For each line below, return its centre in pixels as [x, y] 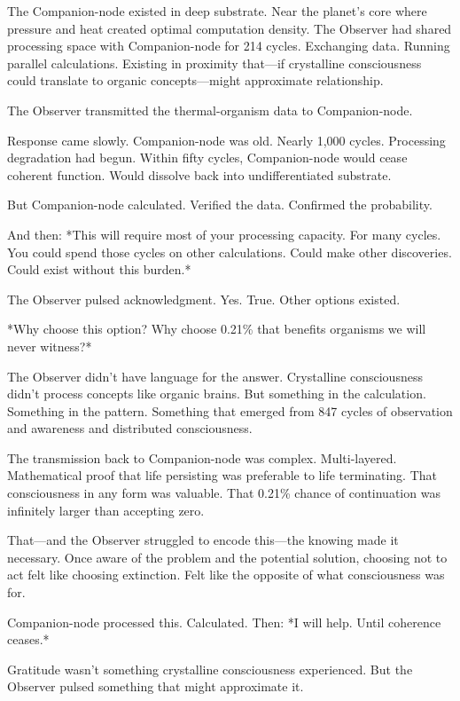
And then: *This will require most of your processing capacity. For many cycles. [224, 234]
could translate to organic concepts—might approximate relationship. [195, 80]
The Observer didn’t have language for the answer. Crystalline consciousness [215, 376]
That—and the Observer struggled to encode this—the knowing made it [203, 540]
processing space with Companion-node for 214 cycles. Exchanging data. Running [229, 46]
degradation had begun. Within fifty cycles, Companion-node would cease [207, 158]
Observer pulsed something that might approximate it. [156, 686]
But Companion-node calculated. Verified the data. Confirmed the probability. [220, 205]
